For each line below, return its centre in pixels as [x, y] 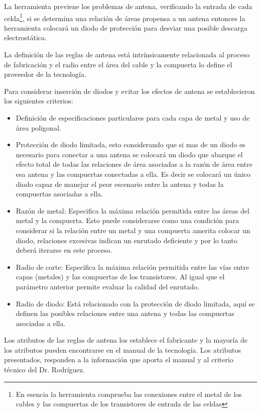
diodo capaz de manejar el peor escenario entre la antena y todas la [120, 184]
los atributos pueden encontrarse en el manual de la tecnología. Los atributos [123, 349]
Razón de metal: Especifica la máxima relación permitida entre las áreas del [133, 210]
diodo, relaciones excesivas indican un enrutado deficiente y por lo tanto [126, 240]
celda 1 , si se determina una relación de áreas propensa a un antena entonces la [125, 17]
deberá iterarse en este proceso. [64, 250]
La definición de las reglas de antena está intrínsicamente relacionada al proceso [127, 55]
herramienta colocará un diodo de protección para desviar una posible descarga [126, 27]
